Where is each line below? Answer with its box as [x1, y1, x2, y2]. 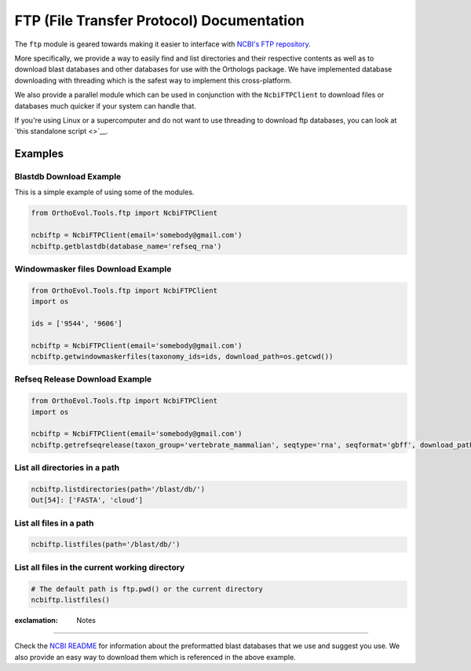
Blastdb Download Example [14, 171, 122, 182]
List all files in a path [14, 518, 94, 529]
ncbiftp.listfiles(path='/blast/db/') [31, 540, 181, 549]
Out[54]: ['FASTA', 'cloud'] [31, 496, 144, 505]
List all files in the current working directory [14, 562, 185, 573]
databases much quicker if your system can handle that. [14, 101, 196, 110]
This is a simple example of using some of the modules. [14, 187, 195, 197]
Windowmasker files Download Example [14, 264, 172, 275]
